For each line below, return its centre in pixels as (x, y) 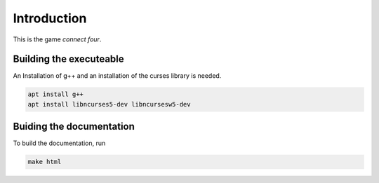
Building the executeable (68, 59)
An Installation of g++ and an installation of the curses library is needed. (117, 76)
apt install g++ (56, 94)
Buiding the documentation (74, 127)
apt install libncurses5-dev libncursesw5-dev (109, 104)
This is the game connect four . (57, 39)
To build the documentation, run (59, 143)
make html (45, 162)
